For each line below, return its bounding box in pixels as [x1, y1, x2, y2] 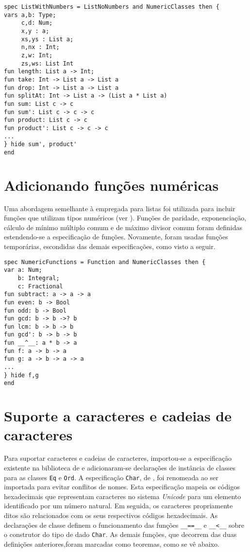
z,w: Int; [21, 51, 53, 59]
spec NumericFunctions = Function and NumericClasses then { [4, 258, 206, 266]
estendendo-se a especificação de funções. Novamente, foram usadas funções [4, 232, 228, 242]
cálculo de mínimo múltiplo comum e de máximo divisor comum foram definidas [4, 222, 242, 232]
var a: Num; [4, 267, 42, 274]
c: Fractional [17, 283, 63, 290]
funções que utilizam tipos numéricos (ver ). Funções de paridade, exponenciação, [4, 213, 247, 223]
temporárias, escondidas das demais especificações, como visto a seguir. [4, 241, 216, 251]
